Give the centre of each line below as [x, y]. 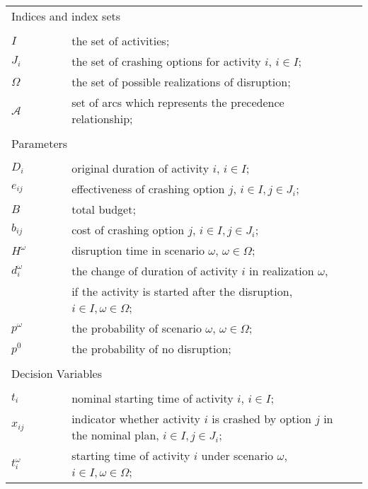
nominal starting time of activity [153, 398]
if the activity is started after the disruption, [182, 291]
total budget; [104, 209]
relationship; [102, 119]
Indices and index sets [66, 16]
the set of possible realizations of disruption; [181, 82]
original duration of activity [140, 168]
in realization [282, 271]
